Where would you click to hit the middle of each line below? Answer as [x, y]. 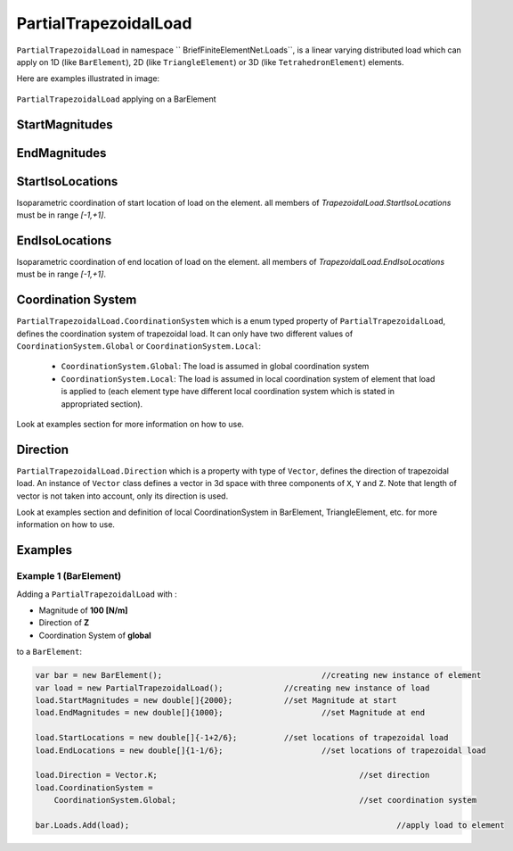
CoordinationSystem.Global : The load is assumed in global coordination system [215, 367]
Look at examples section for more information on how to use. [130, 424]
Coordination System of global [95, 635]
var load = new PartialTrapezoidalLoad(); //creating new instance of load [232, 688]
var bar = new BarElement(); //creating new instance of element [258, 675]
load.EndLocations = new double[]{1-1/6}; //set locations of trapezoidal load [261, 750]
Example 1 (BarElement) [69, 576]
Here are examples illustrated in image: [88, 78]
